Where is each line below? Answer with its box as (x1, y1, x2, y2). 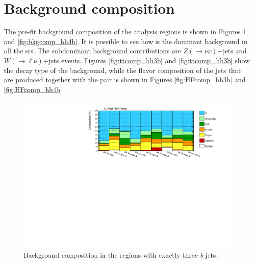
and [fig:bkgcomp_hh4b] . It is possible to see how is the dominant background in (4, 36, 248, 46)
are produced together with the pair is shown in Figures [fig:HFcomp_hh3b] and (4, 74, 246, 85)
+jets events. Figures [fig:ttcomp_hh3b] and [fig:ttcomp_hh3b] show (43, 55, 250, 65)
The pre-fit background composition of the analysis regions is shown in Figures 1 (4, 26, 247, 37)
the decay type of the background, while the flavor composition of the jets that (4, 65, 241, 75)
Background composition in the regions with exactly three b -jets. (24, 249, 218, 260)
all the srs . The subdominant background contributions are (4, 46, 181, 56)
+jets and (217, 46, 247, 56)
